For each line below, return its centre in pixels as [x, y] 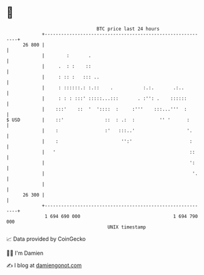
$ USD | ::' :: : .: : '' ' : [98, 120]
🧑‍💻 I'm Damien [25, 253]
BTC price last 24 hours [128, 29]
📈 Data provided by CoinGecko [46, 239]
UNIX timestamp [127, 227]
